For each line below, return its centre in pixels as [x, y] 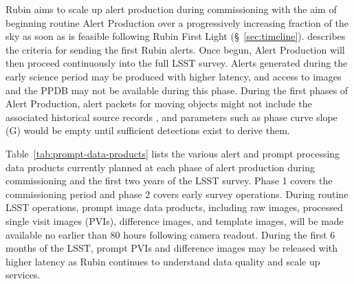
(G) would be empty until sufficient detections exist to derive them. [148, 130]
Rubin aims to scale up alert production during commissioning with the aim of [171, 9]
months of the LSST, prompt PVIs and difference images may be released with [172, 248]
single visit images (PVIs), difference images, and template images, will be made [175, 220]
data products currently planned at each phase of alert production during [161, 167]
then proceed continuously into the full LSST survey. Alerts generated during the [177, 63]
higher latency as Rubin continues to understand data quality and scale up [163, 261]
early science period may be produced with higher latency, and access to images [174, 76]
